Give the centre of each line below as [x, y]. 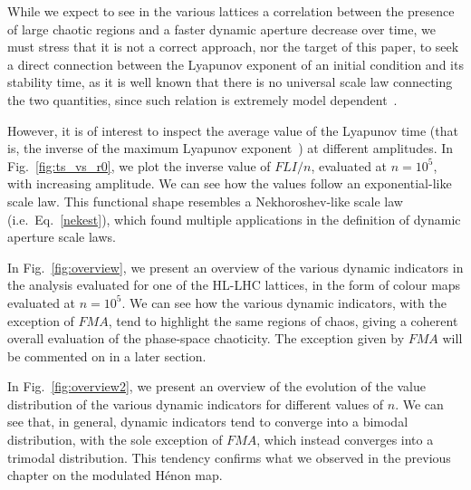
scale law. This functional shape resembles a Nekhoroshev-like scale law [205, 201]
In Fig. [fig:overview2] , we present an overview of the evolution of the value [217, 386]
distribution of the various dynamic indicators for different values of [196, 404]
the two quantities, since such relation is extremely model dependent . [202, 99]
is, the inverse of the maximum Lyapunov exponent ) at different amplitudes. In [231, 148]
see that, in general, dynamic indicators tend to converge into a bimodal [208, 422]
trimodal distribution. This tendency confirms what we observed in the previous [229, 457]
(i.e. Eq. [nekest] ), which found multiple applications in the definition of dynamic [234, 219]
